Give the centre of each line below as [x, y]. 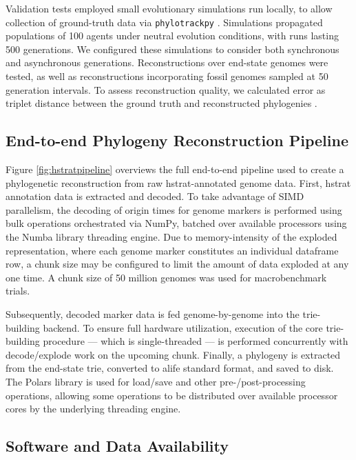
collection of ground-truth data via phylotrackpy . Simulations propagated [164, 22]
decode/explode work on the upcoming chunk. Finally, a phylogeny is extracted [173, 354]
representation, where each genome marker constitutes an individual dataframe [172, 250]
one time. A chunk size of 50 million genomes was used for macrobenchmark [166, 277]
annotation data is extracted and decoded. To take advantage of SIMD [155, 196]
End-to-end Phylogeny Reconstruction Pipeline [177, 140]
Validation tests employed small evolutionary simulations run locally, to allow [169, 8]
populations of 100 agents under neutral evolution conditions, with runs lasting [172, 36]
